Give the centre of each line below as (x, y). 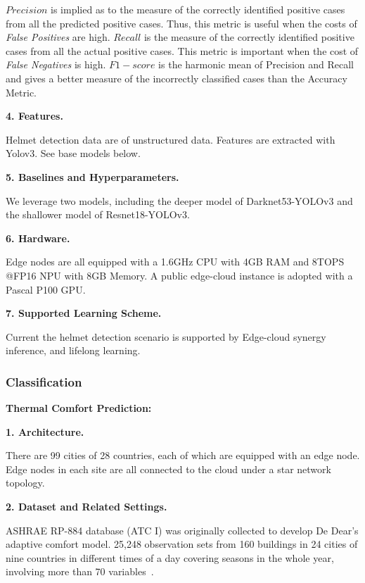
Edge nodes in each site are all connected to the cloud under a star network (168, 469)
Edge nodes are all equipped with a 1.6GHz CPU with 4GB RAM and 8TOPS (175, 262)
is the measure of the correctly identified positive (249, 37)
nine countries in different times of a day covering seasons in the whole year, (170, 557)
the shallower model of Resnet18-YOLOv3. (98, 214)
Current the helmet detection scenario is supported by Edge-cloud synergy (166, 336)
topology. (25, 483)
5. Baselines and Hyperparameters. (92, 176)
